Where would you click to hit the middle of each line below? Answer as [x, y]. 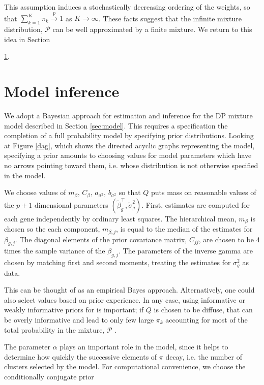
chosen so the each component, [52, 229]
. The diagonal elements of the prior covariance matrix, [101, 239]
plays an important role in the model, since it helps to [144, 347]
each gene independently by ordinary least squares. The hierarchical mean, [120, 218]
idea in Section [27, 39]
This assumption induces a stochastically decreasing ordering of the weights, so [127, 7]
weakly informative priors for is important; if [74, 310]
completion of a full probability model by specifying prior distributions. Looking [129, 135]
